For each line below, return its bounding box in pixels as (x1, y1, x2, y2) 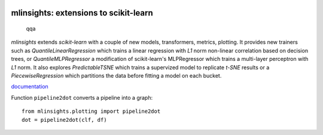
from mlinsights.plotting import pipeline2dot (22, 108, 161, 115)
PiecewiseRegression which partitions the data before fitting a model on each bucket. (11, 72, 222, 79)
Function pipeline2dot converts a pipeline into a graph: (11, 94, 153, 101)
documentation (11, 83, 49, 90)
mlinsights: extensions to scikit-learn (11, 8, 154, 18)
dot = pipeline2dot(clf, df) (22, 116, 107, 123)
